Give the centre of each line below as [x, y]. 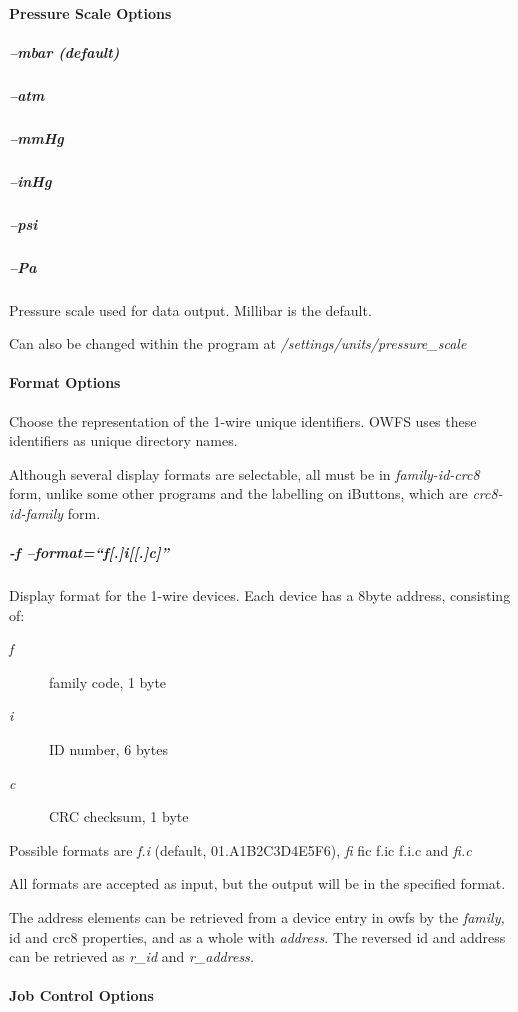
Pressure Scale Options [90, 12]
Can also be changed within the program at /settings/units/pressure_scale [238, 343]
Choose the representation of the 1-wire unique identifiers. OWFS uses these [243, 420]
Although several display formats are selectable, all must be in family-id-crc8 [244, 473]
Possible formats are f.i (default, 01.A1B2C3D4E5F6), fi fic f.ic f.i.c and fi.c [240, 849]
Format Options [65, 382]
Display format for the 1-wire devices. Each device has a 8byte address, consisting [260, 595]
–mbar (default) [64, 51]
